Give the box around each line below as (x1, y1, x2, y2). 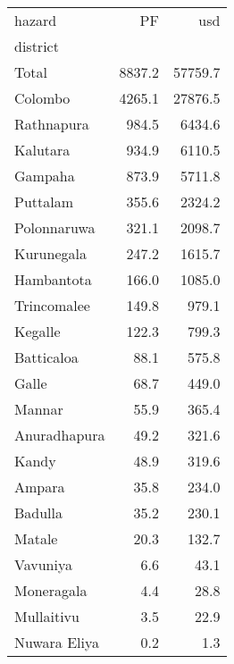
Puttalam (14, 191, 74, 212)
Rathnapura (14, 113, 89, 134)
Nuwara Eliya (14, 632, 99, 652)
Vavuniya (14, 554, 72, 575)
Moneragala (14, 580, 88, 601)
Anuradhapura (14, 424, 105, 445)
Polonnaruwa (14, 217, 96, 238)
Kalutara (14, 139, 71, 160)
